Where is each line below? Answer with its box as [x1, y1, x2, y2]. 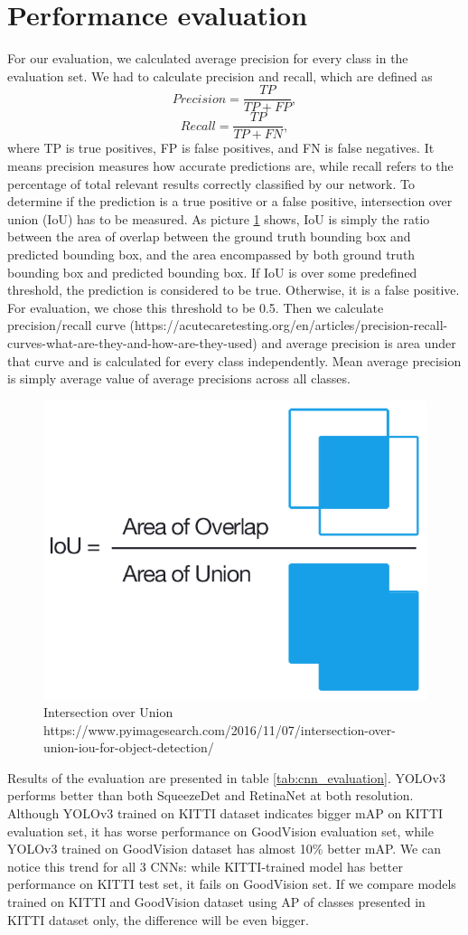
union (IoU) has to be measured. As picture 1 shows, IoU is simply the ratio [7, 209, 430, 228]
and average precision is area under [261, 333, 456, 352]
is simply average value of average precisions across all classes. [7, 369, 351, 388]
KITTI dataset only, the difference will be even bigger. [7, 910, 309, 929]
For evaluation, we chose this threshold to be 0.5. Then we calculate [7, 297, 384, 316]
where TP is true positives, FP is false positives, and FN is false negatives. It [7, 138, 435, 157]
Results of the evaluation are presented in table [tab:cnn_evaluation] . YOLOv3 [7, 768, 445, 787]
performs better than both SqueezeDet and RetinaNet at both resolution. [7, 786, 414, 805]
